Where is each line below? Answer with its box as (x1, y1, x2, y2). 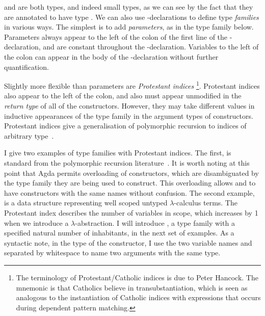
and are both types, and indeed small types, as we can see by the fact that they (4, 2, 253, 12)
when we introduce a (4, 217, 69, 228)
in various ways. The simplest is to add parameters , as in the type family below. (4, 21, 254, 32)
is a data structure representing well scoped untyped (4, 197, 168, 208)
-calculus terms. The (174, 197, 237, 208)
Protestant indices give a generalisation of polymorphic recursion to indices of (4, 120, 247, 131)
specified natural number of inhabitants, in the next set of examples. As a (4, 227, 234, 238)
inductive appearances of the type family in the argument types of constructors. (4, 110, 253, 121)
